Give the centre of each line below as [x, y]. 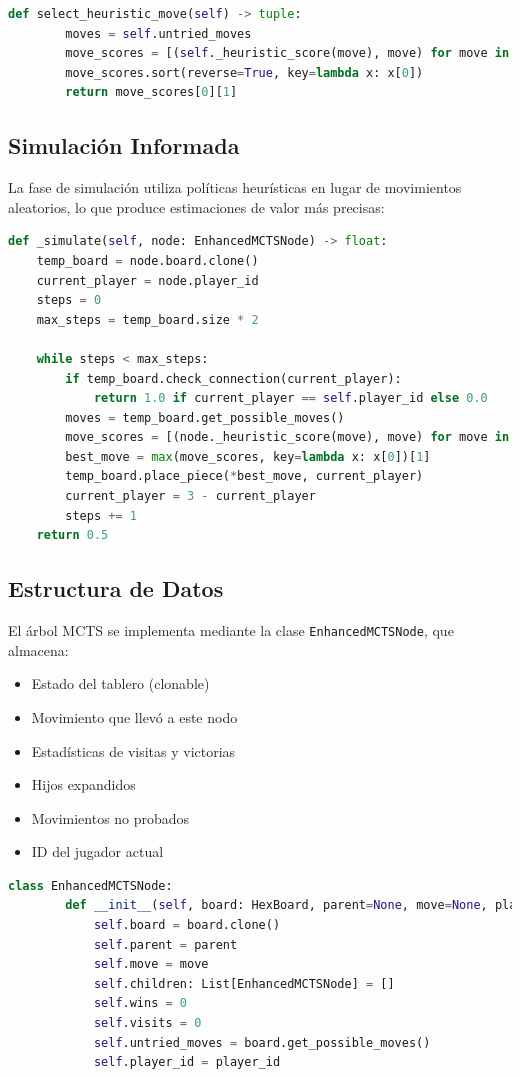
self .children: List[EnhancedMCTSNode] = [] [244, 983]
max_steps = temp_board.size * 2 [147, 319]
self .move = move [151, 964]
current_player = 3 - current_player [190, 496]
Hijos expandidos [83, 784]
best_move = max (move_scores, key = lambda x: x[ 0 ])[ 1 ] [248, 456]
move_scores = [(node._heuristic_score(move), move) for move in [287, 437]
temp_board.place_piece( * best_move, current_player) [244, 476]
